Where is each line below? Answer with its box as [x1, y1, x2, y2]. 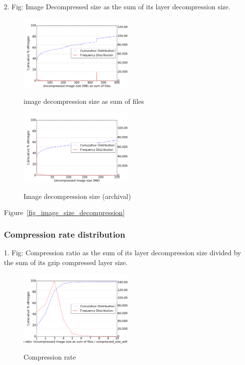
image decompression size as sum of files [24, 96, 144, 106]
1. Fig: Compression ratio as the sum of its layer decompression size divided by [4, 247, 241, 258]
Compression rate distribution [4, 228, 125, 240]
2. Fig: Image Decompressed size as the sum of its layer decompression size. [4, 1, 230, 11]
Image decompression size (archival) [24, 191, 131, 201]
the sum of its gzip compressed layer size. [4, 257, 128, 267]
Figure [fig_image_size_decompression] [4, 207, 125, 218]
